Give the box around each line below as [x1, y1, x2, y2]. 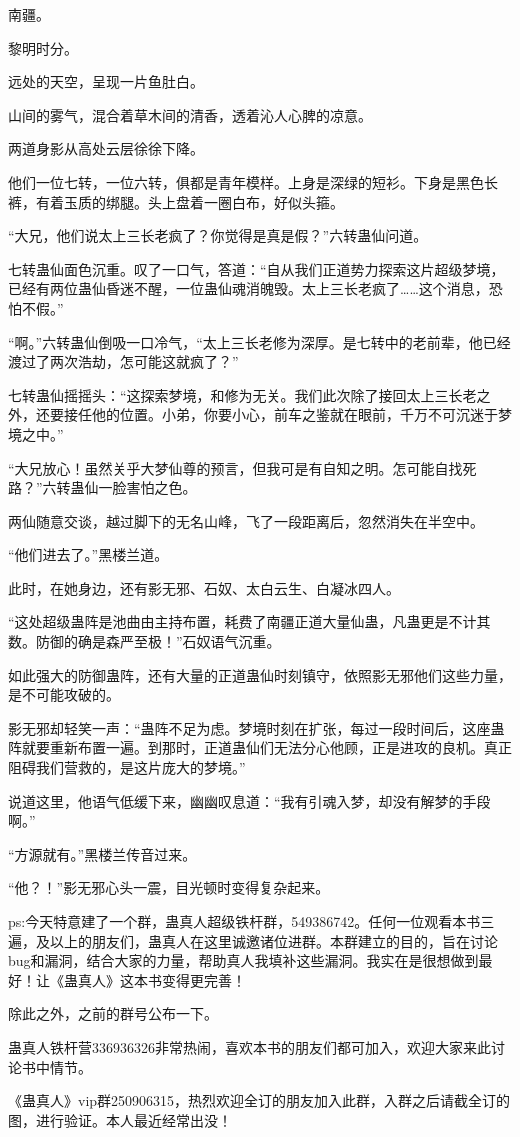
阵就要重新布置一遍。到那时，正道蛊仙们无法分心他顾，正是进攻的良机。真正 [8, 737, 512, 758]
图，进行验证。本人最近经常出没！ [8, 1109, 232, 1130]
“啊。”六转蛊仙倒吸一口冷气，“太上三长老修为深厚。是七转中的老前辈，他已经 [8, 331, 511, 352]
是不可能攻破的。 [8, 684, 120, 705]
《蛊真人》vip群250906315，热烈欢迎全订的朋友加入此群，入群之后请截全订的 [8, 1090, 511, 1111]
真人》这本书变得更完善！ [77, 969, 246, 990]
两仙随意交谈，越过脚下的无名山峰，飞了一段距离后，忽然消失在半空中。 [8, 510, 484, 531]
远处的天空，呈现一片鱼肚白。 [8, 71, 204, 92]
